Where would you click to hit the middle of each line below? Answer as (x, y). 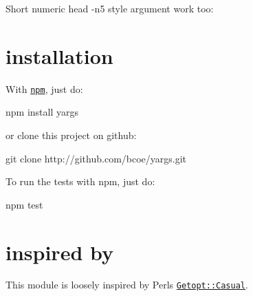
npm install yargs (42, 112)
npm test (24, 204)
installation (59, 55)
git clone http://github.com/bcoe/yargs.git (96, 158)
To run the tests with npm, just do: (80, 181)
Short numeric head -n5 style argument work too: (110, 8)
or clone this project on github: (71, 135)
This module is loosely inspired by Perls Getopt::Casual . (127, 285)
